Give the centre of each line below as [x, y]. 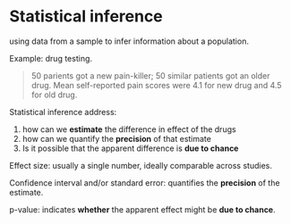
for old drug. [54, 95]
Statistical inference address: [63, 112]
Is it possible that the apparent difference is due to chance [130, 148]
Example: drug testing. [51, 58]
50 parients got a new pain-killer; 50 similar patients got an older [150, 75]
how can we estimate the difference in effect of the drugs [129, 129]
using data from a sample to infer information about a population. [129, 41]
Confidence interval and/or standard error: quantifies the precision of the [145, 183]
